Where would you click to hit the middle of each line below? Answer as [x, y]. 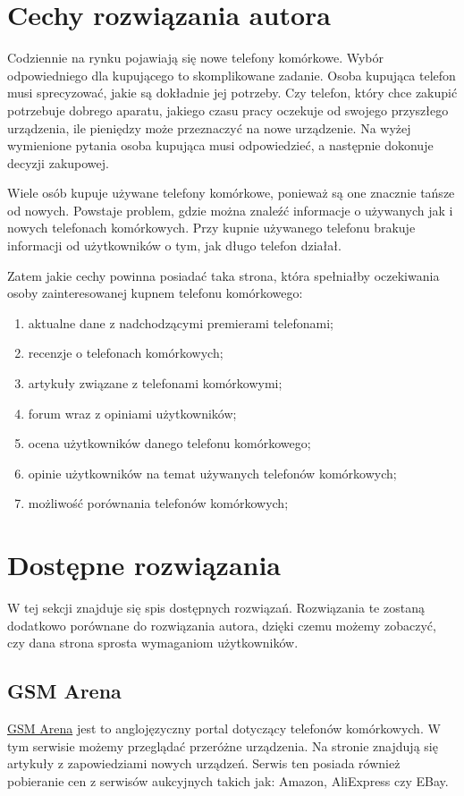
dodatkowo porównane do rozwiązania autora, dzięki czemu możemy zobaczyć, [222, 625]
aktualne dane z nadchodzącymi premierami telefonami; [181, 322]
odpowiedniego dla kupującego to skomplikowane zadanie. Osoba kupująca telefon [232, 75]
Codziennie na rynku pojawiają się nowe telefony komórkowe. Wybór [195, 58]
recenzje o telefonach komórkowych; [126, 353]
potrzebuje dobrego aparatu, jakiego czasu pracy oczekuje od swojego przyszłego [228, 110]
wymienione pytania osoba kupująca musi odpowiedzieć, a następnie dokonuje [220, 145]
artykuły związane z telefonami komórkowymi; [155, 383]
